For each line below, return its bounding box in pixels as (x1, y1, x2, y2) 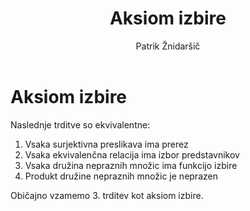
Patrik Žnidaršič (135, 40, 201, 52)
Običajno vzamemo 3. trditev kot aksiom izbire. (10, 189, 204, 201)
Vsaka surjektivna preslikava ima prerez (24, 138, 189, 150)
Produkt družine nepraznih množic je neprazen (24, 170, 218, 182)
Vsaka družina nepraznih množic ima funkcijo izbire (24, 159, 238, 171)
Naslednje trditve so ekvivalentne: (10, 118, 151, 131)
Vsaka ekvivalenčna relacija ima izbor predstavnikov (24, 148, 240, 161)
